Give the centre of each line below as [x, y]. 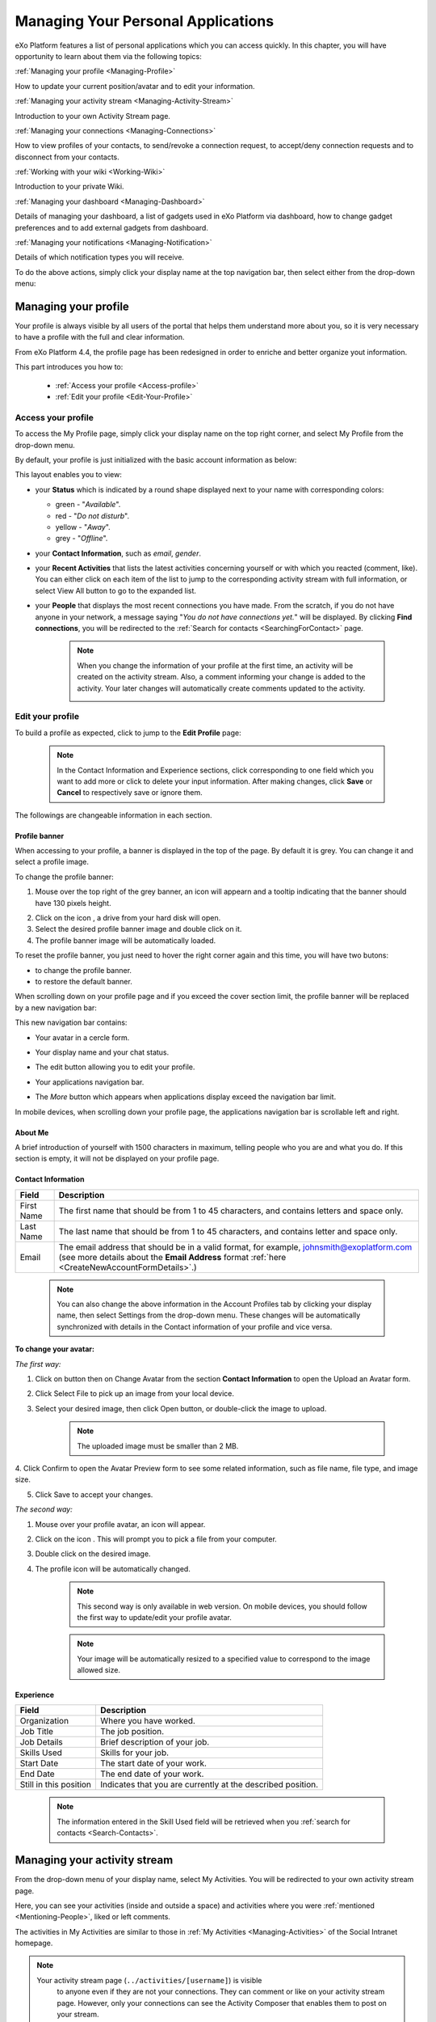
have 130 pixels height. [73, 903]
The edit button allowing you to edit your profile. [115, 1067]
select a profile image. [52, 862]
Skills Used [41, 1753]
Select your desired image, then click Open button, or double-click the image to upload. [181, 1408]
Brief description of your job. [155, 1742]
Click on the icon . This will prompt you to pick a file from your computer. [156, 1539]
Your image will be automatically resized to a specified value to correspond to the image [224, 1659]
